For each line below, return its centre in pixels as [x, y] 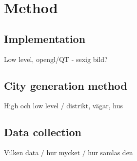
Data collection [43, 132]
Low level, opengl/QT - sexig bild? [56, 59]
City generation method [66, 85]
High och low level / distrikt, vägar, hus [64, 106]
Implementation [45, 38]
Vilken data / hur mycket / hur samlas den [68, 152]
